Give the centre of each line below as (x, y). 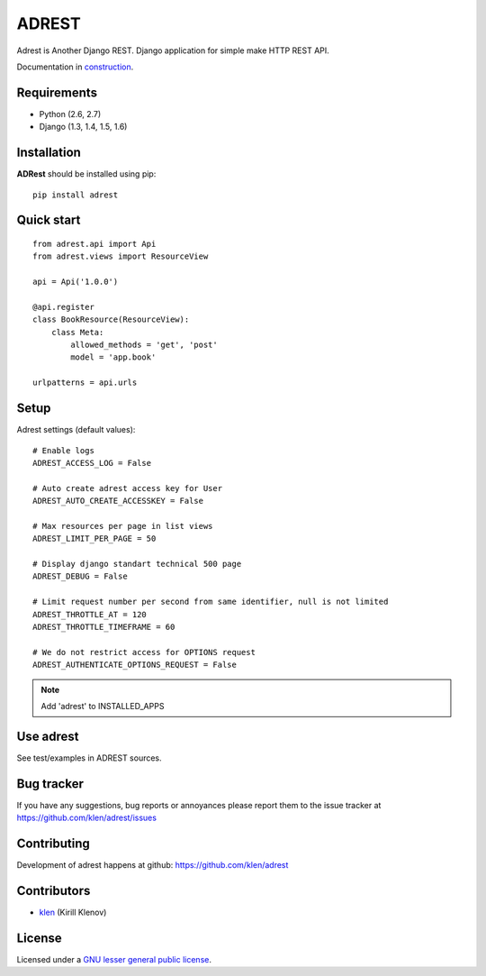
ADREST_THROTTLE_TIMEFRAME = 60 (104, 627)
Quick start (49, 220)
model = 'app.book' (113, 357)
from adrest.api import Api (94, 244)
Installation (49, 153)
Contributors (54, 891)
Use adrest (48, 736)
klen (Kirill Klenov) (73, 912)
